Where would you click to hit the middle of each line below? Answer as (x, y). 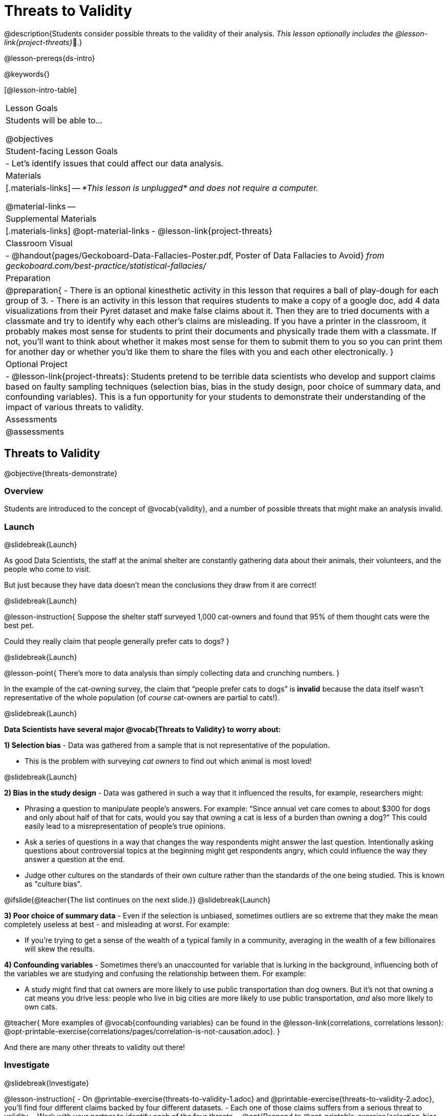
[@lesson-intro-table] (40, 90)
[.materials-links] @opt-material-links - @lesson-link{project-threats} (139, 231)
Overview (24, 491)
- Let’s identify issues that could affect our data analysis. (115, 163)
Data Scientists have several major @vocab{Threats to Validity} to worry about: (143, 729)
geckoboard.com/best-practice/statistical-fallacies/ (106, 265)
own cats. (41, 1007)
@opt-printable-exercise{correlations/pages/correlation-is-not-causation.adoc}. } (142, 1032)
